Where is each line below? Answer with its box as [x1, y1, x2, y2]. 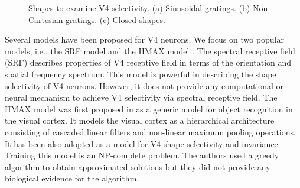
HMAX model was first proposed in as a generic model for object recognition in [5, 102, 293, 115]
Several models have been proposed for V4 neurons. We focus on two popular [5, 33, 285, 46]
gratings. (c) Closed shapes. [66, 13, 165, 25]
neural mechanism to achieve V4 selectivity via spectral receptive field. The [5, 91, 278, 103]
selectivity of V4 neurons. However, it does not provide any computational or [5, 79, 284, 92]
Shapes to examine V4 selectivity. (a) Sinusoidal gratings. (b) [28, 2, 250, 14]
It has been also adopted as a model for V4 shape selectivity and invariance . [5, 137, 283, 150]
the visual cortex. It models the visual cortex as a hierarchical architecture [5, 114, 275, 127]
